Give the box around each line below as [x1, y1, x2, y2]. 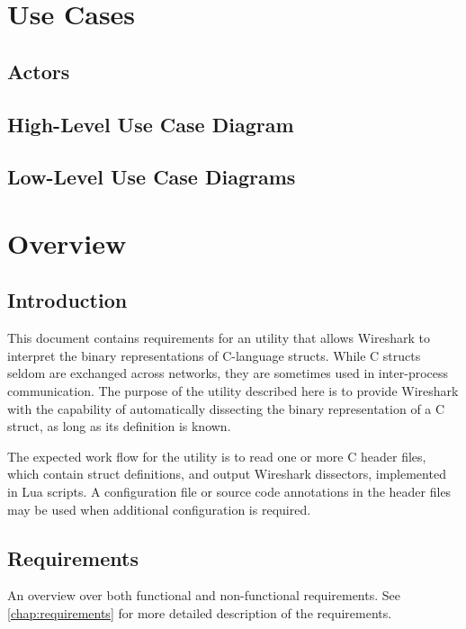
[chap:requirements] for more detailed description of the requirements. [7, 604, 392, 623]
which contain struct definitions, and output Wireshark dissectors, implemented [7, 464, 446, 483]
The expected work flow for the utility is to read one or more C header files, [7, 446, 426, 465]
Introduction [7, 286, 128, 314]
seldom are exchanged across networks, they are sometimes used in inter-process [7, 364, 449, 382]
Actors [7, 57, 70, 85]
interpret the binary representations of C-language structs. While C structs [7, 346, 421, 364]
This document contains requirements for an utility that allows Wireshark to [7, 328, 430, 347]
